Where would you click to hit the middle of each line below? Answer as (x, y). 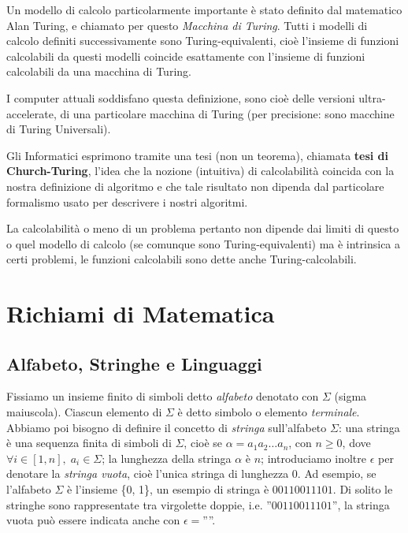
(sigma (351, 396)
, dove (356, 443)
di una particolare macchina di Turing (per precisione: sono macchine (227, 113)
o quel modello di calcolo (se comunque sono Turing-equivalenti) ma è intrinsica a (204, 243)
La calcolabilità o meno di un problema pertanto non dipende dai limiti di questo (203, 228)
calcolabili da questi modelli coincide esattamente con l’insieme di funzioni (186, 56)
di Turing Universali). (59, 129)
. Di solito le (363, 489)
